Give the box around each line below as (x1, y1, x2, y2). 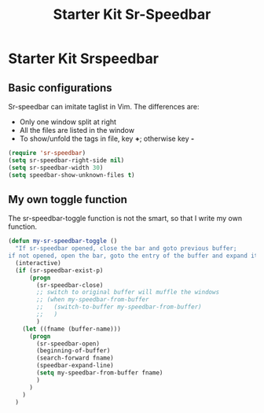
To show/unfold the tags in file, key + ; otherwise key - (19, 134, 195, 143)
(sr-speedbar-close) (36, 281, 104, 289)
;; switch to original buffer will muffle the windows (36, 289, 220, 297)
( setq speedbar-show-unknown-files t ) (8, 171, 135, 179)
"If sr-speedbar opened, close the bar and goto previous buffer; (15, 245, 237, 253)
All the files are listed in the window (19, 126, 135, 135)
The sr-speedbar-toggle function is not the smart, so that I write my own (8, 214, 242, 223)
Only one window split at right (19, 117, 116, 127)
